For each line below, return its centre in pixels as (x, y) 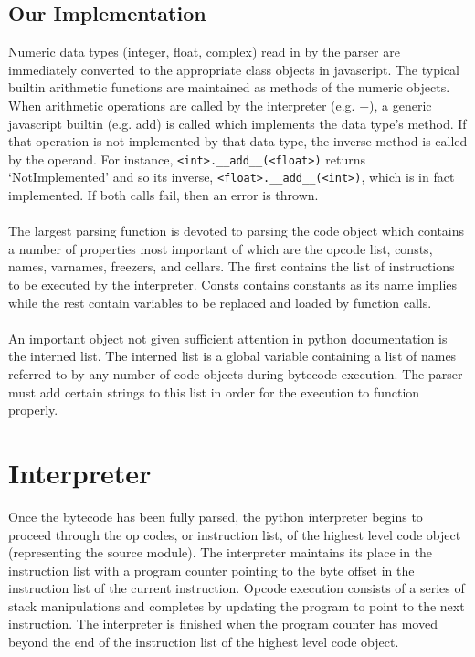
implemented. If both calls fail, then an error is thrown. (164, 195)
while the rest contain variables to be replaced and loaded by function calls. (220, 302)
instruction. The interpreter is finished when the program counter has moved (223, 624)
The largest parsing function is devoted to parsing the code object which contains (237, 231)
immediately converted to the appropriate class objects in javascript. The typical (234, 69)
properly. (33, 410)
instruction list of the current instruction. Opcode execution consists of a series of (237, 588)
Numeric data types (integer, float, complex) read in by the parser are (204, 52)
